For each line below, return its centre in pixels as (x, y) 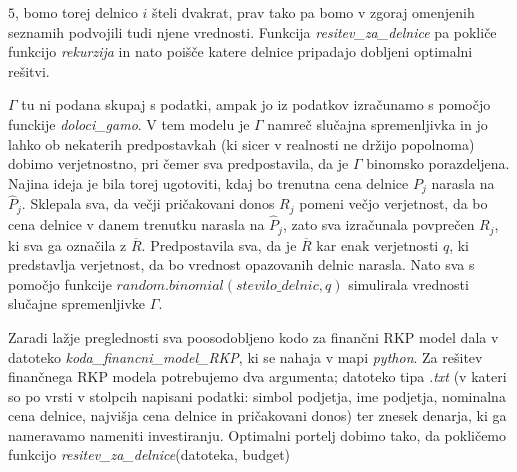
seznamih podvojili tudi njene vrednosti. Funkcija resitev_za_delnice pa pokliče (252, 31)
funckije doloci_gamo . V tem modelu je (129, 123)
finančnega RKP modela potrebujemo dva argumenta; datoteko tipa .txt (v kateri (257, 376)
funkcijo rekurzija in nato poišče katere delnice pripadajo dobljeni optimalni (240, 51)
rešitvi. (29, 70)
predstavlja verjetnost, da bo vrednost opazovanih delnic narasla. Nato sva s (241, 264)
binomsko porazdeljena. (438, 163)
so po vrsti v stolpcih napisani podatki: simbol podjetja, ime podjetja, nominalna (257, 395)
